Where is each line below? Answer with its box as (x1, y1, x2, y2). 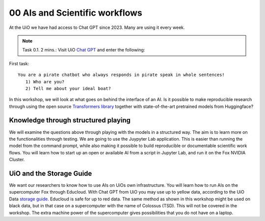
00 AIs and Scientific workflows (9, 7, 142, 18)
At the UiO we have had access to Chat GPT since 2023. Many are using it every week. (9, 25, 185, 30)
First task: (9, 60, 29, 66)
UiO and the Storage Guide (9, 169, 92, 177)
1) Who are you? (25, 79, 65, 84)
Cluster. (9, 157, 25, 163)
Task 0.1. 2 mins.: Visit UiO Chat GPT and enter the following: (22, 47, 145, 53)
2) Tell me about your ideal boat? (25, 86, 111, 91)
